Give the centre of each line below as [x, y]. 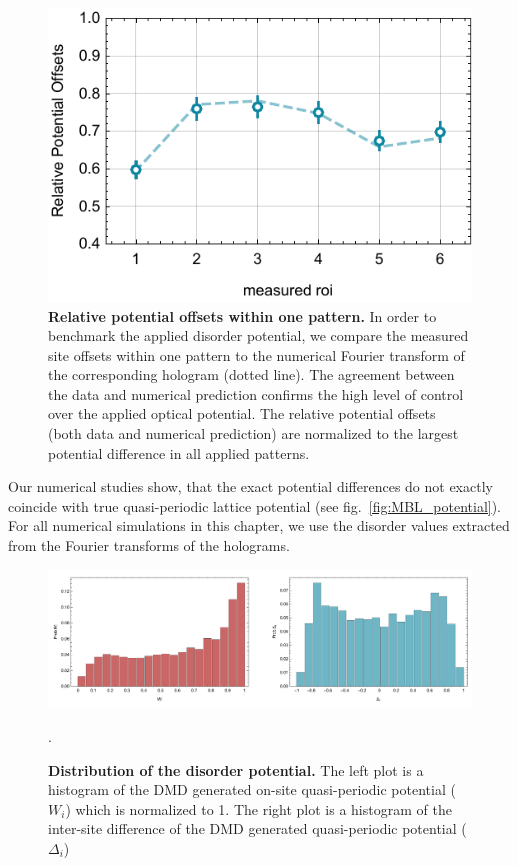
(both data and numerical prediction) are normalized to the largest [253, 433]
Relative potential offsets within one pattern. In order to [242, 315]
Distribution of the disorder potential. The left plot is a [236, 769]
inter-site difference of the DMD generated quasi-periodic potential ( [257, 828]
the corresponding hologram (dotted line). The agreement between [251, 374]
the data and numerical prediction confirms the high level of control [256, 393]
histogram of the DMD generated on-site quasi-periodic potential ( [252, 789]
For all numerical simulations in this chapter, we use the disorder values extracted [259, 525]
